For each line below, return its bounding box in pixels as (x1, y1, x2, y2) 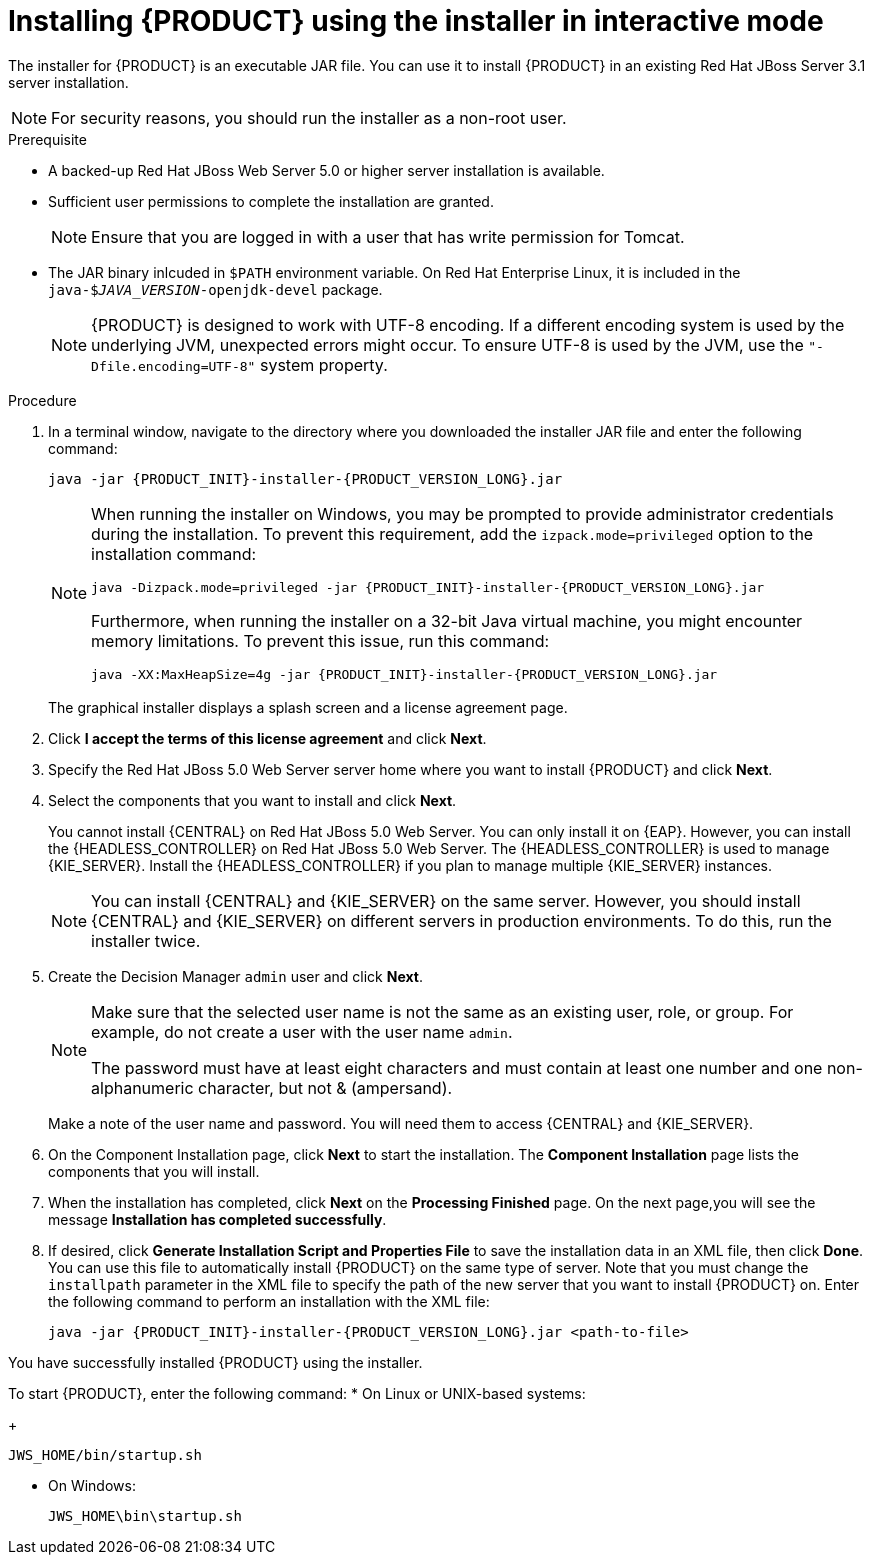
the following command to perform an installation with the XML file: (48, 1292, 490, 1310)
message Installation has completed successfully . (48, 1210, 387, 1228)
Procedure (8, 391, 77, 409)
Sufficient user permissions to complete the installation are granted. (48, 192, 494, 210)
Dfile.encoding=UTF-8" (91, 358, 256, 374)
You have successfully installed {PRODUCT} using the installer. (8, 1353, 423, 1371)
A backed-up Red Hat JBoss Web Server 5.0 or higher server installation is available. (48, 161, 605, 179)
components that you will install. (48, 1162, 260, 1180)
